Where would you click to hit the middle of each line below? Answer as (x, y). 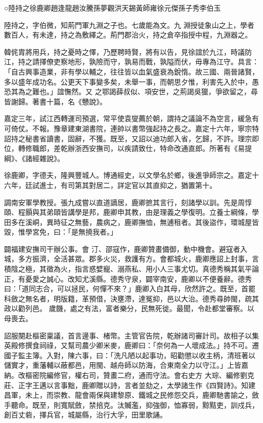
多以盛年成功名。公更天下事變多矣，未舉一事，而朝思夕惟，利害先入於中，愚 (131, 81)
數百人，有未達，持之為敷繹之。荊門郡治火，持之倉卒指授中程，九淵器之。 (128, 35)
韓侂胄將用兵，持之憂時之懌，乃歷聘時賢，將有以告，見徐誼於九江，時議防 (128, 51)
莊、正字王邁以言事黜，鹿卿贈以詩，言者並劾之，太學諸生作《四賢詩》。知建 (130, 385)
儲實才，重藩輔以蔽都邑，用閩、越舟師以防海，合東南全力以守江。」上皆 (123, 365)
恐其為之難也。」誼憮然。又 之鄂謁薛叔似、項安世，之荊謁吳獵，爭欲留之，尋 (131, 91)
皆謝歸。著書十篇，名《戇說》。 (55, 101)
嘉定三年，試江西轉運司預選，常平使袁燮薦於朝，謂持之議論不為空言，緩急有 (131, 118)
